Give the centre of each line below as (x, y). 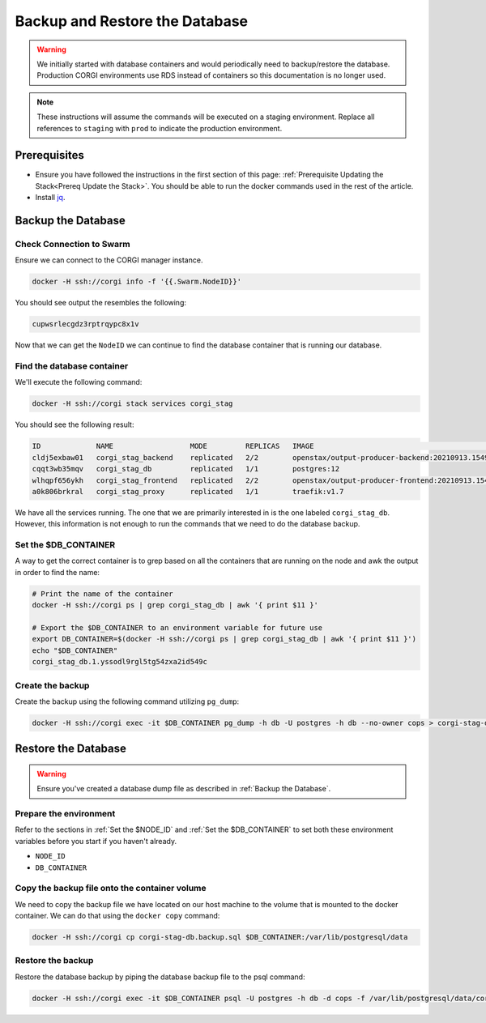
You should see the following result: (75, 424)
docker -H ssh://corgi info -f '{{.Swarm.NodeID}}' (137, 282)
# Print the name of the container (102, 594)
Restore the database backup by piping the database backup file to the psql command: (160, 977)
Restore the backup (54, 961)
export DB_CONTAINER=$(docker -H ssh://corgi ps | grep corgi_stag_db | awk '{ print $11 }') (224, 639)
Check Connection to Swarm (72, 244)
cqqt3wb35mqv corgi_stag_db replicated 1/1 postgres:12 (186, 469)
